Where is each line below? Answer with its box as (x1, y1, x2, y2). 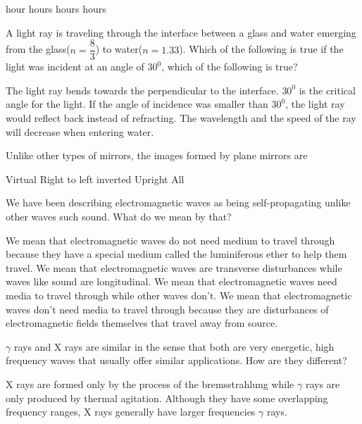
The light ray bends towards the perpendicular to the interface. (6, 82, 279, 97)
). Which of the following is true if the (179, 42, 344, 56)
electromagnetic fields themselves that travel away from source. (6, 316, 278, 330)
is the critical (299, 82, 356, 97)
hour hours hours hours (6, 1, 106, 15)
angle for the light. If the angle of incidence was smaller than (6, 96, 268, 111)
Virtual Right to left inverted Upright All (6, 171, 185, 186)
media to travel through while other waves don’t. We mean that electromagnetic (6, 287, 352, 302)
